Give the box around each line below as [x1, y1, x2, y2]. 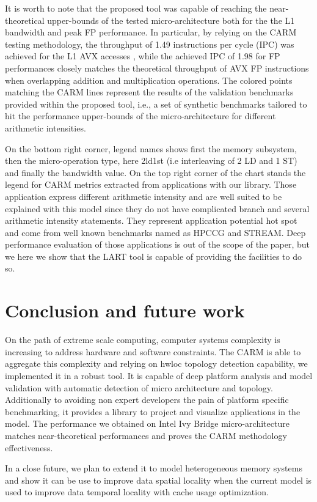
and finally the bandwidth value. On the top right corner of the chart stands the [5, 166, 306, 179]
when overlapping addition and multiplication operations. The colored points [5, 73, 293, 86]
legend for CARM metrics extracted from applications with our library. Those [5, 178, 297, 191]
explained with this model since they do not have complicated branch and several [5, 202, 310, 215]
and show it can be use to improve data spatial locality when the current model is [5, 473, 312, 486]
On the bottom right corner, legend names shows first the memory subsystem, [5, 142, 297, 155]
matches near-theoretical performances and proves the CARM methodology [5, 429, 287, 441]
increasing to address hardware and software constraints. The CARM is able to [5, 345, 301, 358]
